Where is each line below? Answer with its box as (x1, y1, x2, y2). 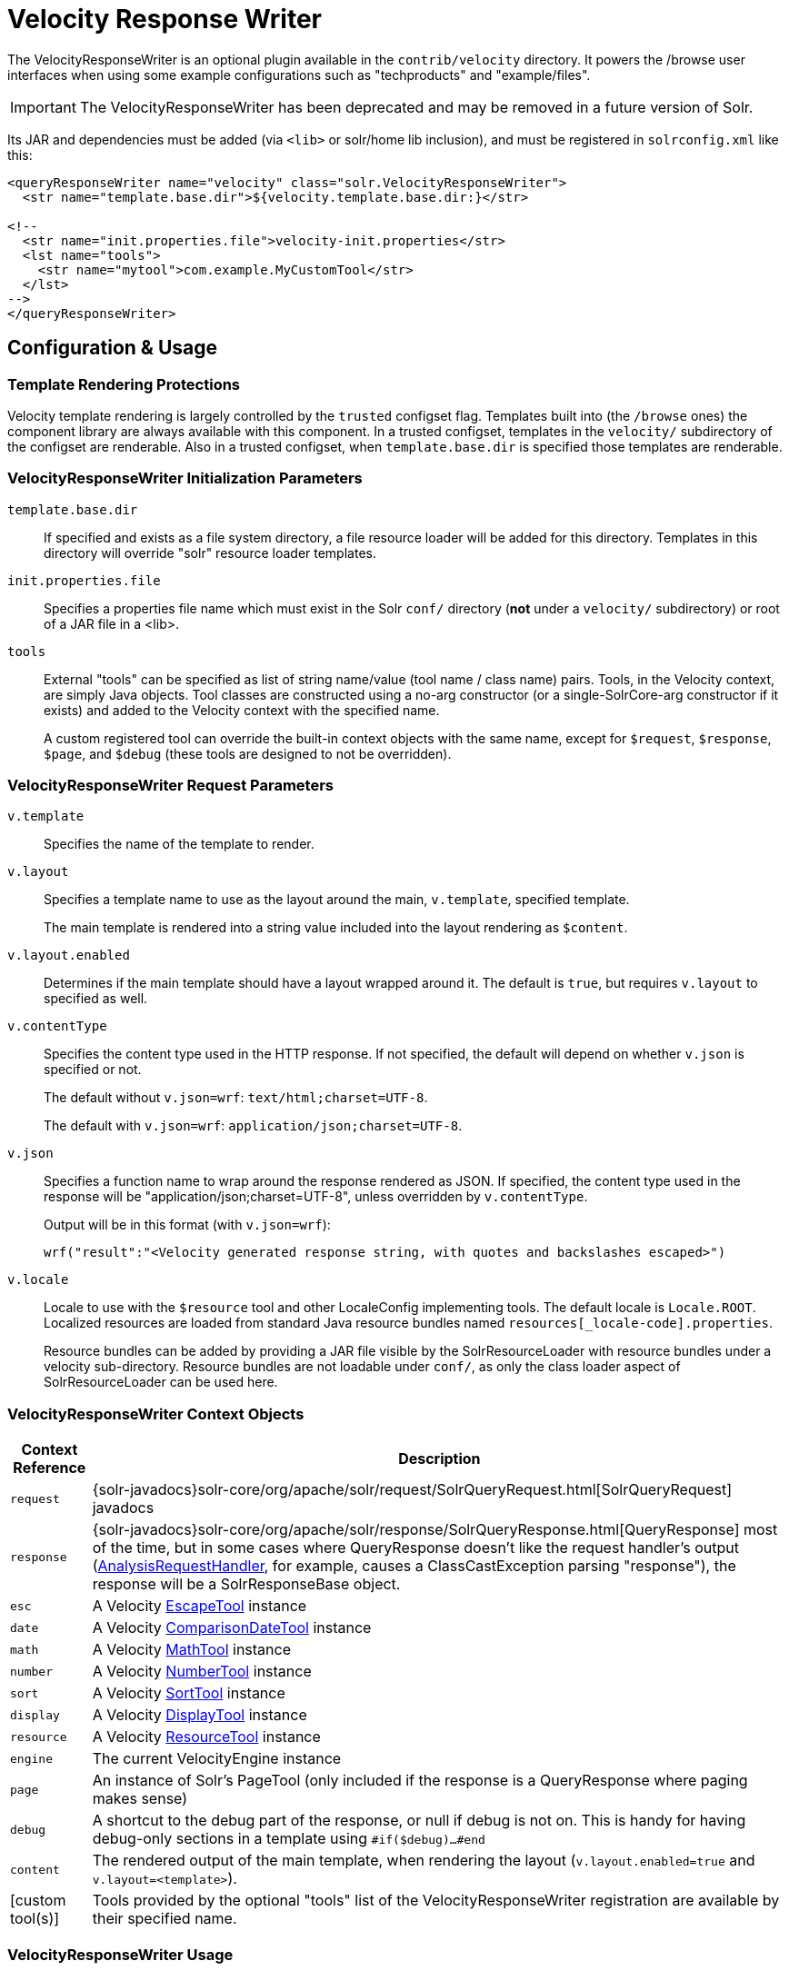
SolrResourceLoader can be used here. (44, 1374, 278, 1390)
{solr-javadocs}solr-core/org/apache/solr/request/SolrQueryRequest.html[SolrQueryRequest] (92, 1480, 733, 1499)
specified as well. (44, 990, 148, 1007)
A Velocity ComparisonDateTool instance (92, 1618, 372, 1638)
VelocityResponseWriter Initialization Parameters (7, 469, 363, 488)
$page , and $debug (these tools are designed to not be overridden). (44, 745, 452, 762)
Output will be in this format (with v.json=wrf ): (44, 1217, 331, 1233)
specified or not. (44, 1061, 142, 1078)
